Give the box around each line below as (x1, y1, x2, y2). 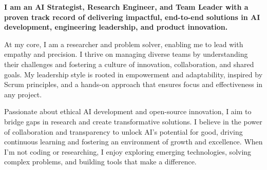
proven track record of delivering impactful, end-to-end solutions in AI (4, 11, 260, 22)
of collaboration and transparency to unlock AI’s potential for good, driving (4, 126, 243, 137)
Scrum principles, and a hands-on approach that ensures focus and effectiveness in (4, 79, 263, 90)
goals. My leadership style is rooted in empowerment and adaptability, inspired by (4, 69, 263, 79)
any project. (4, 89, 42, 99)
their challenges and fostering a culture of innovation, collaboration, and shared (4, 58, 254, 69)
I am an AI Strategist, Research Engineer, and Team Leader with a (4, 2, 249, 12)
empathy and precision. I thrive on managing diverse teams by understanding (4, 49, 248, 59)
